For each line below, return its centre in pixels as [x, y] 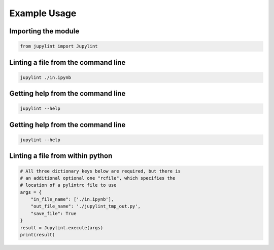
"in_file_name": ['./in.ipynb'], [72, 199]
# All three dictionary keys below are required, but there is [100, 171]
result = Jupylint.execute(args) [62, 227]
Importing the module [44, 31]
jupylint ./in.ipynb [45, 77]
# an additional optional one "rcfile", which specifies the [98, 178]
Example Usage [43, 13]
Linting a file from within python [61, 156]
